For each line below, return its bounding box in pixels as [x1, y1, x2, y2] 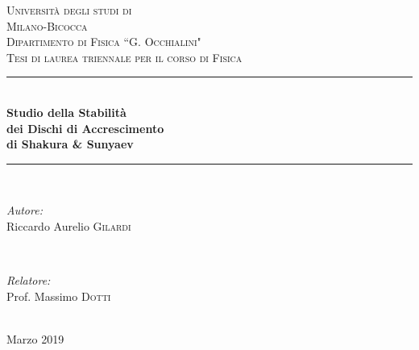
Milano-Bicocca [6, 17, 88, 34]
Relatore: [6, 272, 51, 289]
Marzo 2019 [6, 330, 64, 347]
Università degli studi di [6, 2, 132, 18]
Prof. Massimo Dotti [6, 287, 111, 304]
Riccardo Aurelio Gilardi [6, 217, 131, 234]
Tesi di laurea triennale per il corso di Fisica [6, 48, 243, 65]
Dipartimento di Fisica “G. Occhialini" [6, 33, 201, 50]
